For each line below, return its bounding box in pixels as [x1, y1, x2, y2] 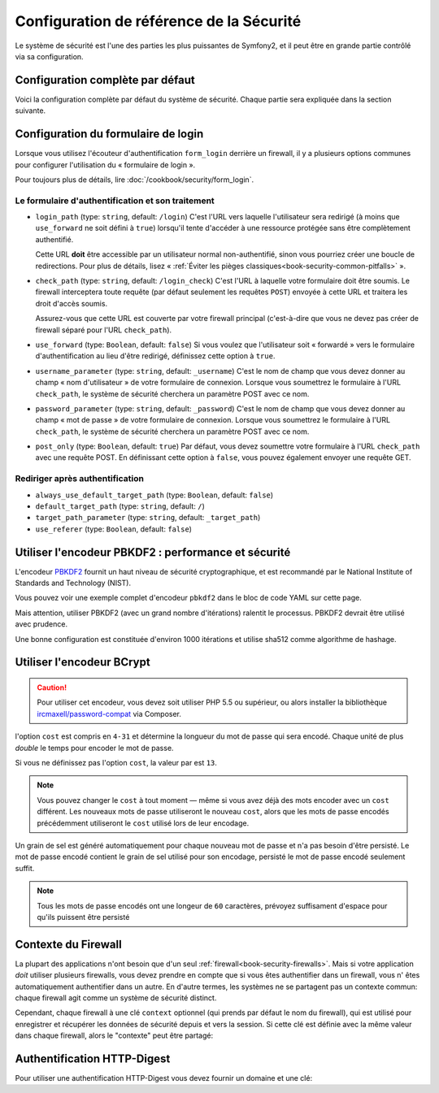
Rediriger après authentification [15, 473, 144, 484]
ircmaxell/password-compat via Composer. [37, 709, 182, 718]
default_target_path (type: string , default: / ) [35, 501, 205, 511]
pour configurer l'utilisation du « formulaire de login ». [15, 159, 196, 170]
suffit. [15, 863, 35, 873]
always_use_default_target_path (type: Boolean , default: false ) [35, 490, 274, 500]
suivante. [15, 106, 46, 115]
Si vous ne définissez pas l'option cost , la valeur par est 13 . [15, 758, 217, 768]
